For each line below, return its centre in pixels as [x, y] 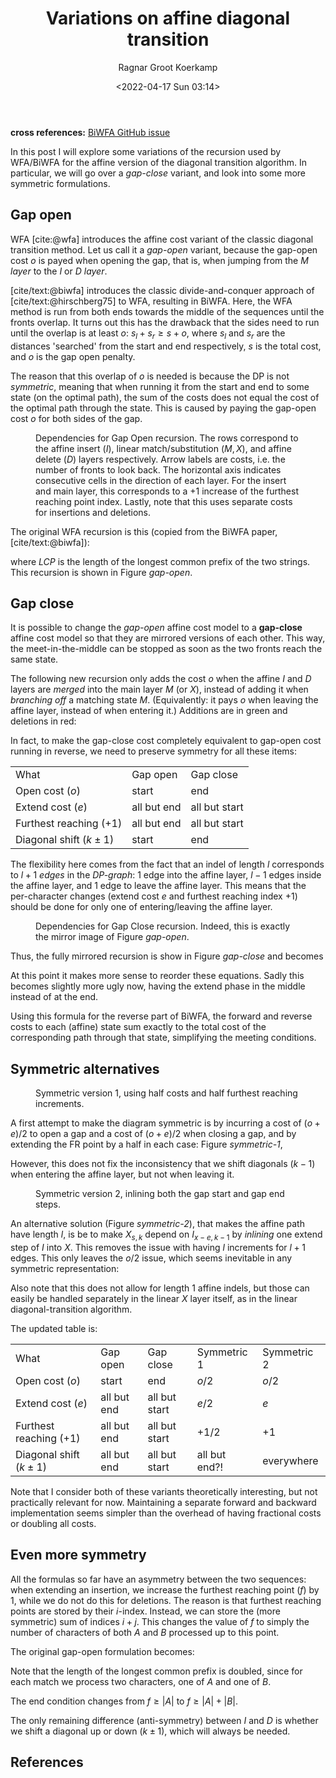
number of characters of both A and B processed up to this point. [145, 1632]
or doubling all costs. [53, 1523]
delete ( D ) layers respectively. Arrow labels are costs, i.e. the [160, 459]
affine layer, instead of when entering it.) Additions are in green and [149, 711]
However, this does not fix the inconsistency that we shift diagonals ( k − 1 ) [163, 1164]
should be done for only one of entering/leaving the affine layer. [141, 907]
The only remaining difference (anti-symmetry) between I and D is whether [164, 1720]
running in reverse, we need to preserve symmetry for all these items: [154, 751]
